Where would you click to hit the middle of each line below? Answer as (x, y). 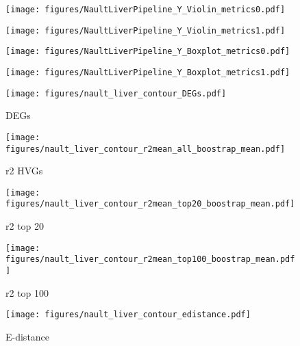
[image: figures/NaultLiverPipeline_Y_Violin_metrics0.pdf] (146, 10)
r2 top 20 (25, 226)
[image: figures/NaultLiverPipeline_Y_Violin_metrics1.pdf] (146, 30)
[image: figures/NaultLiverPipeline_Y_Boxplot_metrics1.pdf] (148, 72)
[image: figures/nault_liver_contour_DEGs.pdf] (116, 93)
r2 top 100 (27, 292)
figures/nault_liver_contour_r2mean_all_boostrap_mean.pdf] (146, 149)
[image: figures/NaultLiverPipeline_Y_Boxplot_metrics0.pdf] (148, 52)
